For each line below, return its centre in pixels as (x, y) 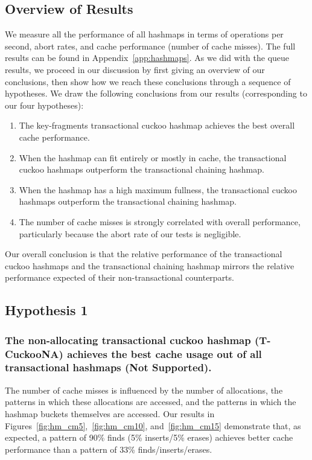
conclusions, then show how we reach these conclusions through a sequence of (148, 81)
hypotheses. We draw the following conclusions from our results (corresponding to (156, 93)
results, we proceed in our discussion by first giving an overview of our (135, 69)
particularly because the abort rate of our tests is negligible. (130, 233)
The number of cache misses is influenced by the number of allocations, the (144, 390)
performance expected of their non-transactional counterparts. (119, 277)
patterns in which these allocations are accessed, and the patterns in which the (151, 402)
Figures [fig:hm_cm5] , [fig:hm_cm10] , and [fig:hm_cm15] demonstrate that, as (153, 425)
